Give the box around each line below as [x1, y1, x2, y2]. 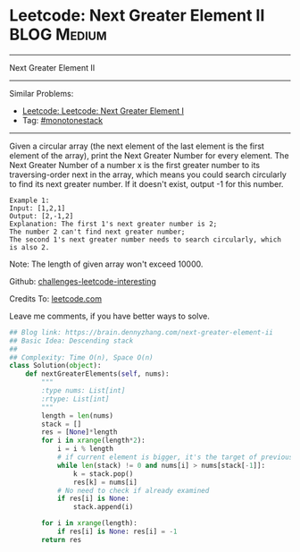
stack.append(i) [72, 503, 134, 512]
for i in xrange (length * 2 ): [41, 436, 146, 446]
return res [41, 535, 82, 544]
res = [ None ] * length [41, 428, 118, 437]
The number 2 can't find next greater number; [9, 227, 186, 236]
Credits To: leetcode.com [9, 293, 103, 304]
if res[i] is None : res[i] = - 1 [56, 527, 178, 537]
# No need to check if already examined [56, 486, 210, 495]
